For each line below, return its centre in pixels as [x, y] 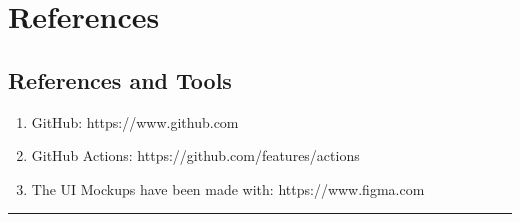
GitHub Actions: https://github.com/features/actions [195, 155]
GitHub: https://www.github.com [135, 121]
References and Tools [120, 79]
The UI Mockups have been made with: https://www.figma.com [228, 188]
